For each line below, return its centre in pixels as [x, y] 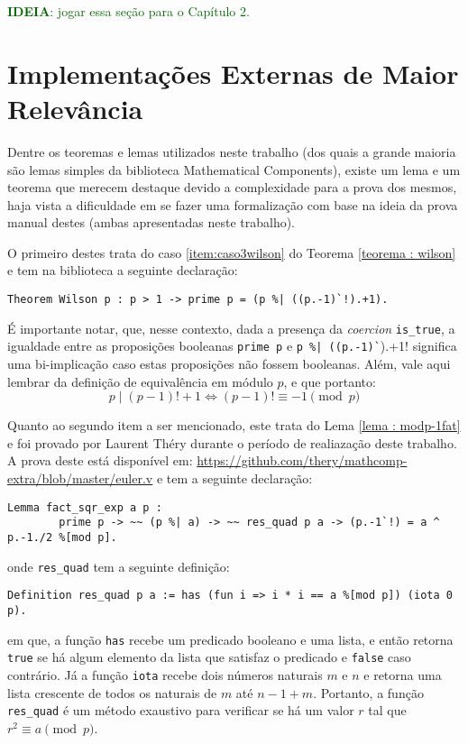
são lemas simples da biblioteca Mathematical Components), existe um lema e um [234, 169]
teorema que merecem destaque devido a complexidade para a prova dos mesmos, [232, 187]
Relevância [75, 108]
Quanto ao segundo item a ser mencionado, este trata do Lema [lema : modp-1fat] [234, 425]
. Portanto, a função [368, 692]
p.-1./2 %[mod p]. [62, 537]
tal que [387, 710]
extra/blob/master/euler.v [80, 478]
